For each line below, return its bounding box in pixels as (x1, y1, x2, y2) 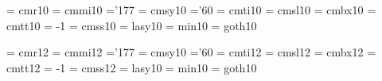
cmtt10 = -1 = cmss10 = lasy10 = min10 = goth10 (6, 17, 257, 33)
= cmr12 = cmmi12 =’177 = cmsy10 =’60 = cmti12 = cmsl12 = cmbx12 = (6, 44, 376, 60)
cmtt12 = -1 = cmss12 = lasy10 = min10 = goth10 (6, 59, 257, 75)
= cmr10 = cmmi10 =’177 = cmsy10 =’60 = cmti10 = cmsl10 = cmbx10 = (6, 2, 376, 17)
